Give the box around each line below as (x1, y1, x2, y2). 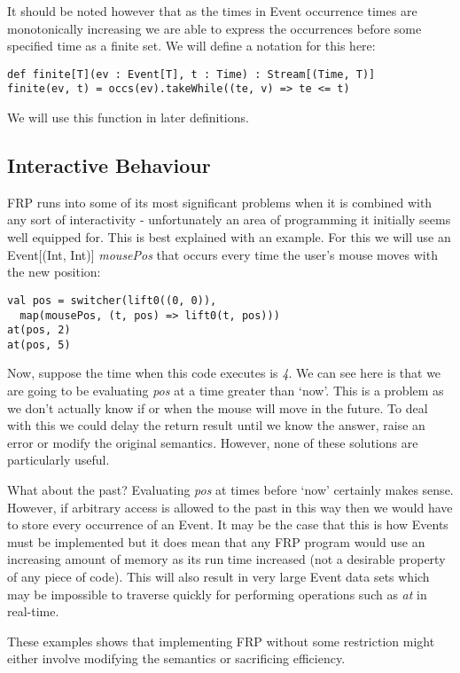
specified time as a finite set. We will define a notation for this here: (7, 36, 376, 55)
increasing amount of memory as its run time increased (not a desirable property (7, 550, 446, 568)
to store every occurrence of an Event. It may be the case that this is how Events (7, 515, 448, 534)
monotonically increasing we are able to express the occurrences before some (7, 19, 422, 37)
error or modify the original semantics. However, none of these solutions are (7, 433, 418, 451)
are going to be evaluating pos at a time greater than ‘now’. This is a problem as (7, 381, 444, 400)
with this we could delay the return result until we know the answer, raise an (7, 416, 425, 434)
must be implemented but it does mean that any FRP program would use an (7, 532, 425, 551)
